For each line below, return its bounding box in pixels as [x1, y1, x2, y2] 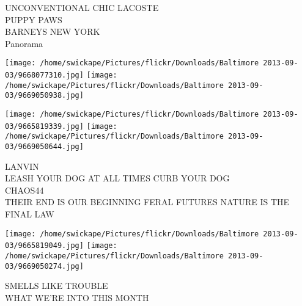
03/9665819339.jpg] [5, 122, 84, 131]
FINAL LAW [5, 208, 54, 220]
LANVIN [5, 159, 39, 172]
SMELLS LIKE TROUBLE [5, 279, 108, 292]
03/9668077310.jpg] [5, 71, 84, 80]
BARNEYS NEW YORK [5, 25, 100, 38]
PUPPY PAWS [5, 13, 62, 26]
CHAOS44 [5, 183, 44, 196]
